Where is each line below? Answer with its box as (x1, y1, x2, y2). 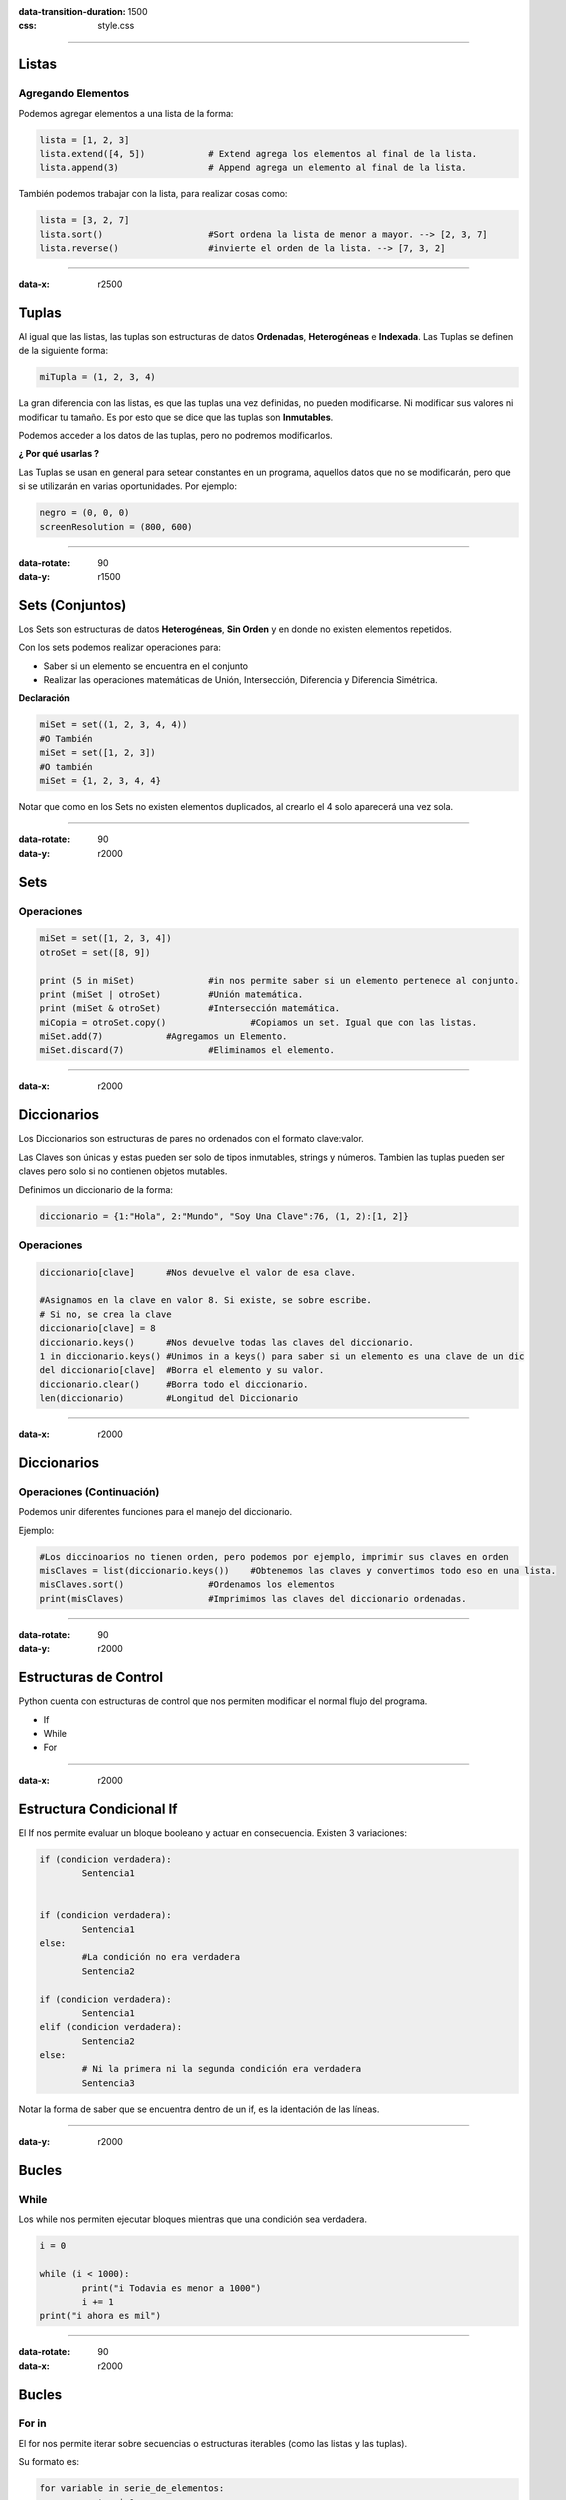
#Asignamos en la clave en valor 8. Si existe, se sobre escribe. (39, 1295, 372, 1306)
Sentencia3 (81, 2077, 135, 2089)
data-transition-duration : (18, 6, 126, 17)
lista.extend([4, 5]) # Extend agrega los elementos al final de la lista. (39, 148, 478, 159)
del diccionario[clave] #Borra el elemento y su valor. (39, 1365, 325, 1376)
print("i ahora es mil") (39, 2310, 162, 2322)
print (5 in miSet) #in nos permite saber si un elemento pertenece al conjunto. (39, 975, 520, 986)
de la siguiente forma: (18, 345, 109, 357)
